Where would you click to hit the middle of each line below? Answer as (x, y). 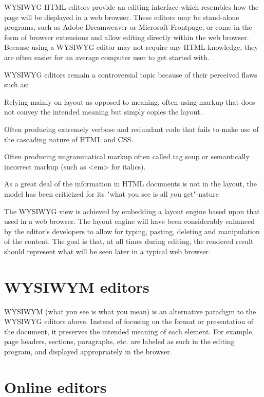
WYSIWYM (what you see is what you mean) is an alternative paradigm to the (130, 311)
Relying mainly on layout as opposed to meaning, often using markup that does (130, 101)
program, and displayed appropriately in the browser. (88, 351)
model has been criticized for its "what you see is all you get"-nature (112, 193)
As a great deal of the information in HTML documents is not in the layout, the (131, 184)
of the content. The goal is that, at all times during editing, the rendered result (129, 241)
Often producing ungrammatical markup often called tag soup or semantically (127, 156)
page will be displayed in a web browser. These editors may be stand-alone (122, 17)
